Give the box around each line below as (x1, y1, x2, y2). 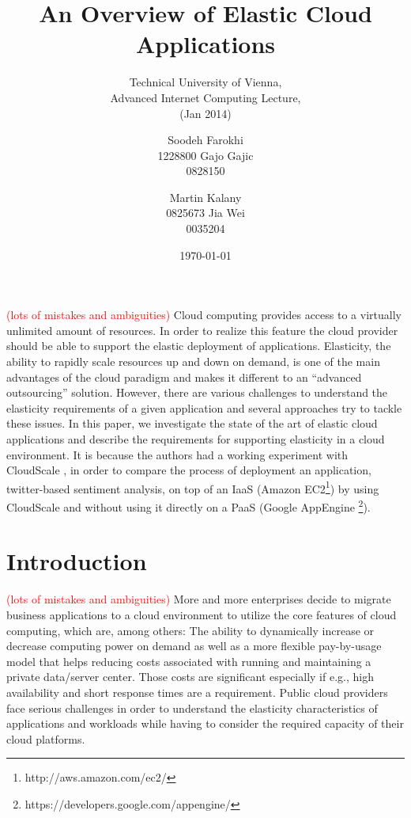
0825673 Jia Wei (166, 204, 245, 221)
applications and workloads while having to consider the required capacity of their (6, 715, 404, 732)
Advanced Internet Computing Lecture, (110, 89, 301, 105)
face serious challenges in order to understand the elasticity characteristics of (6, 699, 378, 716)
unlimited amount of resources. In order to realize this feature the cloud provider (6, 321, 398, 338)
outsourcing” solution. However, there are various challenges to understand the (6, 384, 388, 401)
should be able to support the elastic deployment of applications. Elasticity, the (6, 337, 391, 354)
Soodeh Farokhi (168, 131, 243, 148)
